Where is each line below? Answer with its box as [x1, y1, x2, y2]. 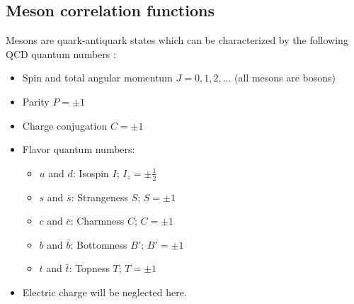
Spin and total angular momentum [22, 70, 173, 85]
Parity [22, 94, 50, 108]
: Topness [69, 261, 110, 276]
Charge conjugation [22, 118, 108, 133]
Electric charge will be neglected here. [22, 284, 187, 299]
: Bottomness [70, 237, 127, 252]
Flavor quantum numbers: [22, 142, 135, 157]
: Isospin [72, 165, 109, 180]
